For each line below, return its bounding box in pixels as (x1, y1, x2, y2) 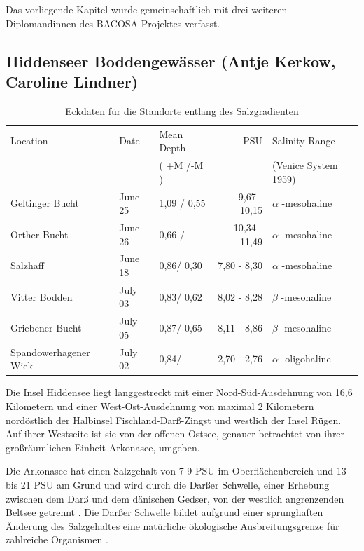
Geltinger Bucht (10, 196, 79, 210)
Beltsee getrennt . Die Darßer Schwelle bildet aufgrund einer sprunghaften (6, 505, 323, 519)
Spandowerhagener (10, 344, 90, 359)
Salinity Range (272, 133, 335, 148)
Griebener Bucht (10, 320, 82, 335)
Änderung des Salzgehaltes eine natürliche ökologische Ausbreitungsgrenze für (6, 518, 339, 533)
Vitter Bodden (10, 289, 73, 304)
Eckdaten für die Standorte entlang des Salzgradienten (65, 103, 299, 118)
